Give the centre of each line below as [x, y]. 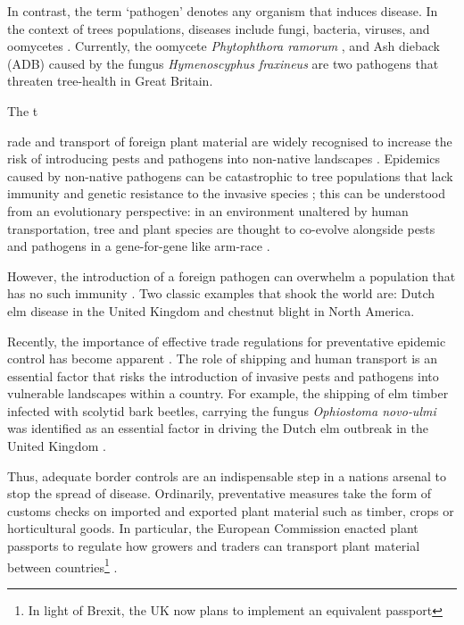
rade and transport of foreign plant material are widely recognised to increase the [230, 141]
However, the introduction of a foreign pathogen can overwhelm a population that [232, 275]
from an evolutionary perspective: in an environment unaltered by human [208, 210]
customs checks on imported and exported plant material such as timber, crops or [231, 510]
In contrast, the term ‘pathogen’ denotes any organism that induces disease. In [223, 11]
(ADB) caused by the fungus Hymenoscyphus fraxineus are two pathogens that [223, 63]
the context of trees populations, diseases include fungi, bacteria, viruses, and [219, 28]
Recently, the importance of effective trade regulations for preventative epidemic [227, 341]
